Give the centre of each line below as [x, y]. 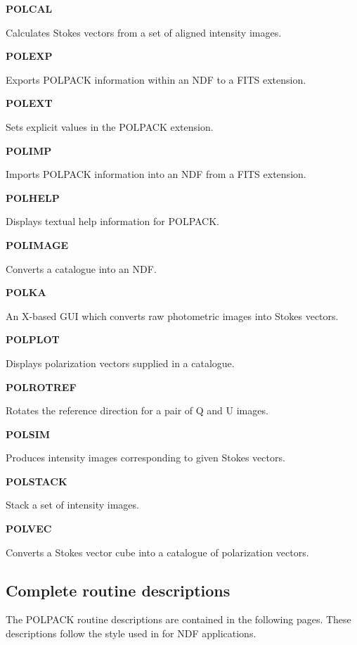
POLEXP [29, 56]
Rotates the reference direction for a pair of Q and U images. [137, 410]
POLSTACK [37, 481]
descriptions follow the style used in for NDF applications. [131, 633]
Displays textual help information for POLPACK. [113, 221]
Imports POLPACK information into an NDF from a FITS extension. [156, 174]
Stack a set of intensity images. [72, 505]
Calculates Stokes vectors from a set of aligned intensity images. [144, 32]
